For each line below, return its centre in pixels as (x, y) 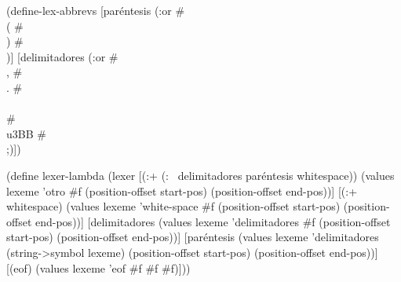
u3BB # (26, 133)
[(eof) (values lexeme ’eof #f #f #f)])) (98, 267)
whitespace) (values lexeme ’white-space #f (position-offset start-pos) (173, 206)
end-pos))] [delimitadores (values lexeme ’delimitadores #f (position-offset (213, 221)
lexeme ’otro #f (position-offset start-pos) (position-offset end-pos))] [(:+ (182, 190)
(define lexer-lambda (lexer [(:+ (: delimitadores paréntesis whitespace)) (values (200, 175)
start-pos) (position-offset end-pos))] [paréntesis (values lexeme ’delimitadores (193, 237)
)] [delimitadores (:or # (62, 56)
